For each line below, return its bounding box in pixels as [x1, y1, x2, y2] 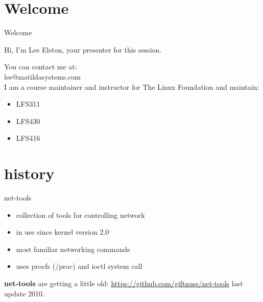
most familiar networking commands [16, 243, 130, 254]
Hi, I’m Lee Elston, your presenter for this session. [4, 44, 162, 55]
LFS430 [16, 115, 40, 126]
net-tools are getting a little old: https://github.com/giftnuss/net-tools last [4, 278, 243, 288]
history [4, 163, 55, 184]
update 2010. [4, 288, 44, 298]
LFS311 [16, 98, 40, 109]
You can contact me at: [4, 61, 77, 72]
